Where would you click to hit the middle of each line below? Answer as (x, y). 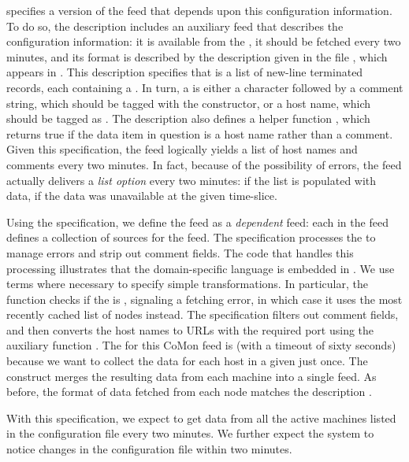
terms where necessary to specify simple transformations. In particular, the (187, 284)
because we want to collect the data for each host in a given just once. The (187, 361)
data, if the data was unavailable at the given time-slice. (142, 196)
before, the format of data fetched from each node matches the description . (189, 392)
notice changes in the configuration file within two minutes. (149, 449)
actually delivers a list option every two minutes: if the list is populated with (191, 180)
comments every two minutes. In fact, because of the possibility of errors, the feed (204, 164)
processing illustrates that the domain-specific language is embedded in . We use (201, 268)
